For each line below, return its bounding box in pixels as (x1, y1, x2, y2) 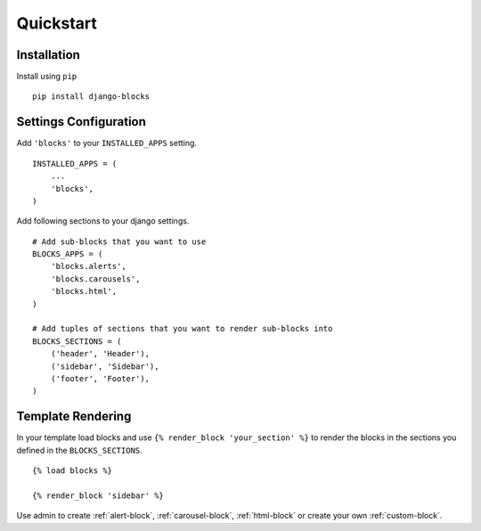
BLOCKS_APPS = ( (32, 249, 103, 259)
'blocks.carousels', (50, 274, 141, 284)
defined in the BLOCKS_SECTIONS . (16, 445, 143, 455)
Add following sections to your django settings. (16, 216, 190, 226)
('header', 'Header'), (50, 348, 151, 359)
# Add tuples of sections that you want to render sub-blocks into (32, 323, 333, 334)
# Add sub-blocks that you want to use (32, 236, 207, 247)
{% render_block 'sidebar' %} (32, 490, 165, 501)
